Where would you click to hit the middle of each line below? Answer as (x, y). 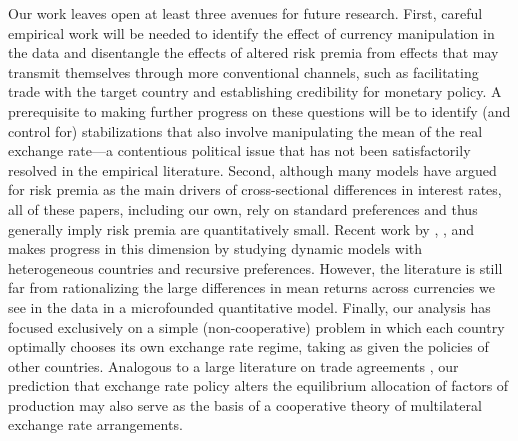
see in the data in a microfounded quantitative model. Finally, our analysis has (249, 306)
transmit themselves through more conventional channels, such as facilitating (243, 71)
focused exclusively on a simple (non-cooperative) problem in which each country (256, 326)
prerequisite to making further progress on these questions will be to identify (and (259, 110)
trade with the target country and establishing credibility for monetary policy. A (255, 91)
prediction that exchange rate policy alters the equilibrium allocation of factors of (258, 385)
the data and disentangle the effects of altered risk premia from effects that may (253, 52)
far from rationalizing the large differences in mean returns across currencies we (251, 287)
